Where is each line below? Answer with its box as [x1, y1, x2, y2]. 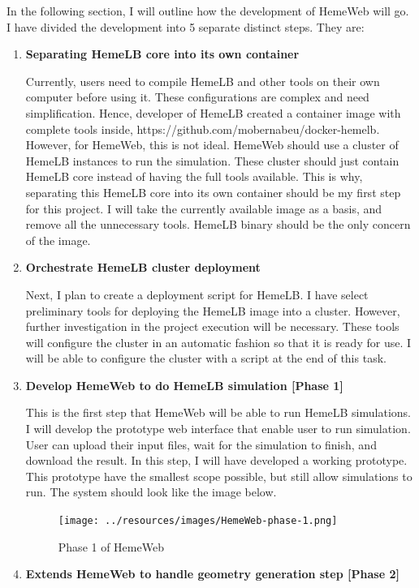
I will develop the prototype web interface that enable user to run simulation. [25, 420, 411, 437]
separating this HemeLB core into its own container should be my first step [25, 183, 401, 200]
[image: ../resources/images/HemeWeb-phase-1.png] [58, 515, 338, 527]
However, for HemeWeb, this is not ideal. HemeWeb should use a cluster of [25, 136, 399, 153]
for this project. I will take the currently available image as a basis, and [25, 200, 382, 217]
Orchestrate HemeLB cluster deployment [25, 259, 261, 276]
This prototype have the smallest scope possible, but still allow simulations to [25, 467, 413, 484]
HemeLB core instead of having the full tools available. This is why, [25, 168, 363, 185]
